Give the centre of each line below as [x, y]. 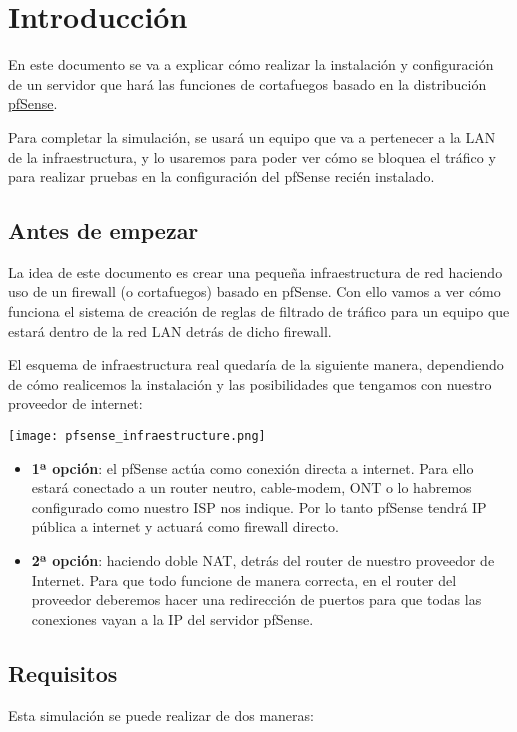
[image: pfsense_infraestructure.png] [137, 436]
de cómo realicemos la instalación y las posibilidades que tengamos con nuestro [250, 383]
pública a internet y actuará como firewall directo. [185, 526]
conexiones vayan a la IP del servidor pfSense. [172, 618]
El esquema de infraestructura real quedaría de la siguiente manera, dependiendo [256, 364]
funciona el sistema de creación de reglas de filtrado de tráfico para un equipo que [259, 311]
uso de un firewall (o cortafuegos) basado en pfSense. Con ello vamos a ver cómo [254, 291]
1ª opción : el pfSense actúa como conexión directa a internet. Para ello [252, 467]
